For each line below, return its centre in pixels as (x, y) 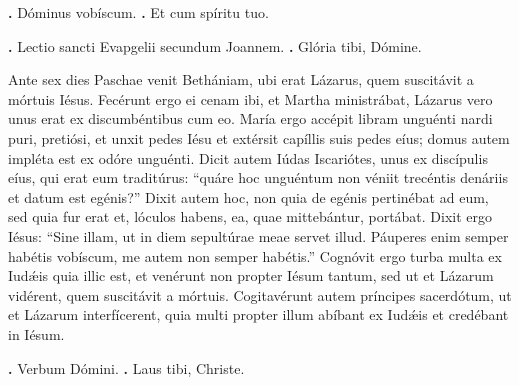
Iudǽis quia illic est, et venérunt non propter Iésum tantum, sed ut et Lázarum (251, 275)
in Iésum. (36, 333)
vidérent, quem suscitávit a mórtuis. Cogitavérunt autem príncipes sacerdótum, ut (260, 294)
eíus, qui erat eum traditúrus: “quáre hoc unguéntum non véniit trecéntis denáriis (258, 177)
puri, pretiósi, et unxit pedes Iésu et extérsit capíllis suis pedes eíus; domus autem (259, 137)
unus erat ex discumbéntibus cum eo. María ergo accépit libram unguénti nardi (250, 118)
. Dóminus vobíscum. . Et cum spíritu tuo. (138, 12)
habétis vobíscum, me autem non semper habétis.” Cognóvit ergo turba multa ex (255, 255)
